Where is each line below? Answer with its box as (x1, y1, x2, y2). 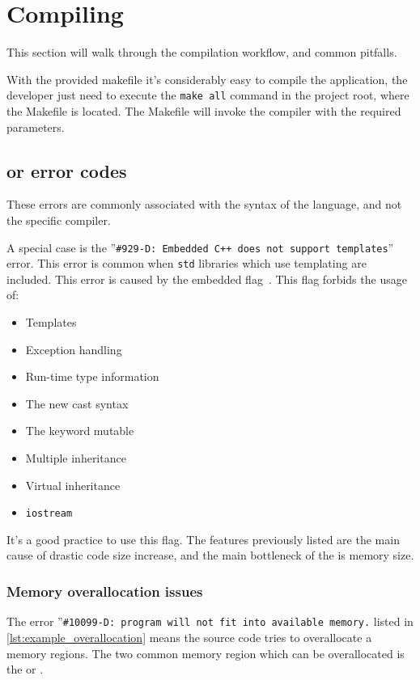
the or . (6, 661, 44, 678)
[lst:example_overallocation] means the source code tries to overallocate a (6, 628, 372, 645)
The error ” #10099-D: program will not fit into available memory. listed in (6, 613, 414, 630)
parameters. (6, 118, 65, 135)
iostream (25, 508, 73, 520)
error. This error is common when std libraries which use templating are (6, 255, 367, 272)
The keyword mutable (25, 422, 134, 439)
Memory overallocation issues (6, 581, 203, 601)
